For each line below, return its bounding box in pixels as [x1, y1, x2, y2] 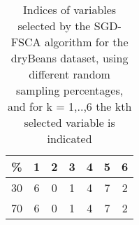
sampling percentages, [16, 82, 124, 98]
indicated [47, 130, 92, 146]
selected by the [17, 18, 91, 34]
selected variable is [24, 114, 115, 130]
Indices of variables [23, 1, 117, 18]
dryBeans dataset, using [10, 50, 129, 66]
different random [29, 66, 110, 82]
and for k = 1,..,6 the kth [7, 98, 132, 114]
